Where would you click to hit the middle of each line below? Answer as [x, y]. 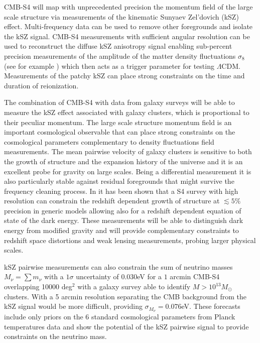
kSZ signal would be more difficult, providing [73, 306]
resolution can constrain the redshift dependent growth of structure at [112, 201]
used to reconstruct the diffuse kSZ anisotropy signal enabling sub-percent [118, 46]
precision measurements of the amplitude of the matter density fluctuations [120, 55]
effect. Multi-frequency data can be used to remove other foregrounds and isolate [128, 26]
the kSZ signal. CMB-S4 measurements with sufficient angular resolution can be [127, 36]
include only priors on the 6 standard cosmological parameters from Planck [120, 317]
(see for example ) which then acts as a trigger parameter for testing [109, 66]
